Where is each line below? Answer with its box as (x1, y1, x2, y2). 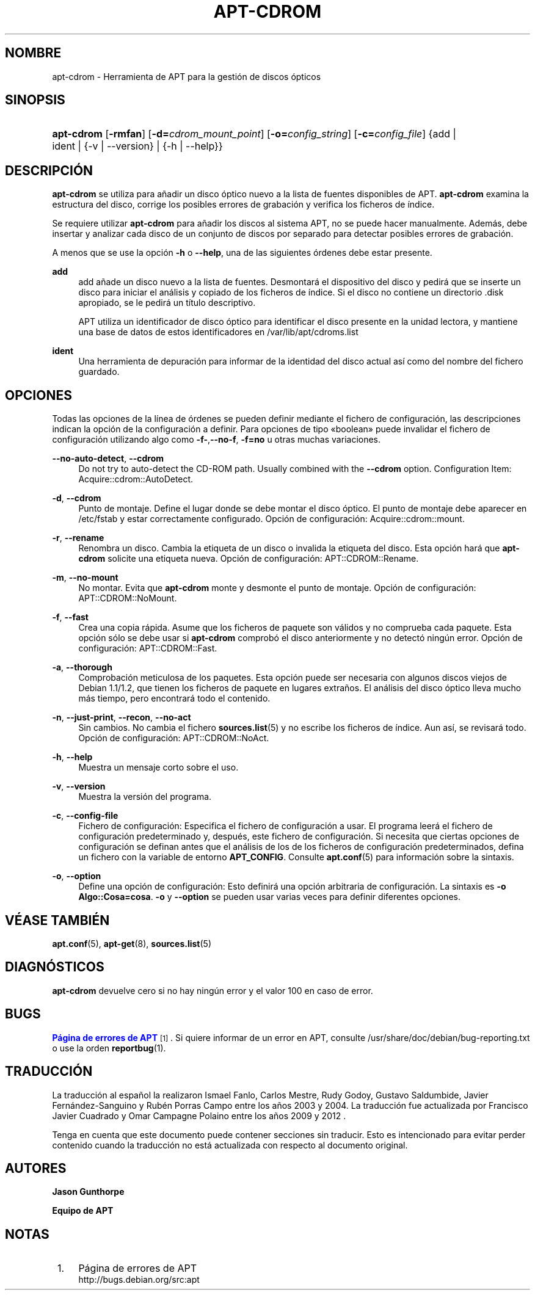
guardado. (78, 366, 120, 377)
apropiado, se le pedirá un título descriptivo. (78, 297, 256, 308)
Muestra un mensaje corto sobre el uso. (78, 762, 239, 773)
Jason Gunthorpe (52, 1186, 125, 1197)
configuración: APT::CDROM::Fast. (78, 643, 217, 654)
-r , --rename (52, 532, 104, 543)
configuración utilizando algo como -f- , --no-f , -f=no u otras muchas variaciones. (52, 434, 381, 445)
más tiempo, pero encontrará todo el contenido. (78, 693, 271, 704)
